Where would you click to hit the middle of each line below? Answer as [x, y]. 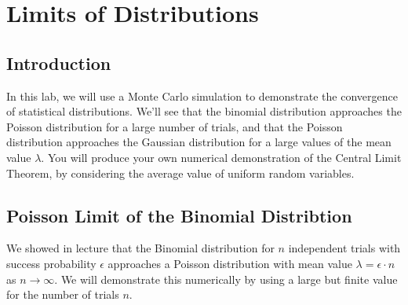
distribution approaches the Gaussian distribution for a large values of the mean [199, 142]
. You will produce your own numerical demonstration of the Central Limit [221, 157]
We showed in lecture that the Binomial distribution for [140, 248]
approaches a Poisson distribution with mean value [230, 263]
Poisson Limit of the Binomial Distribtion [179, 215]
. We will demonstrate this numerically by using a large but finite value [226, 279]
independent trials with [344, 248]
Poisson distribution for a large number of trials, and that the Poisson [175, 126]
